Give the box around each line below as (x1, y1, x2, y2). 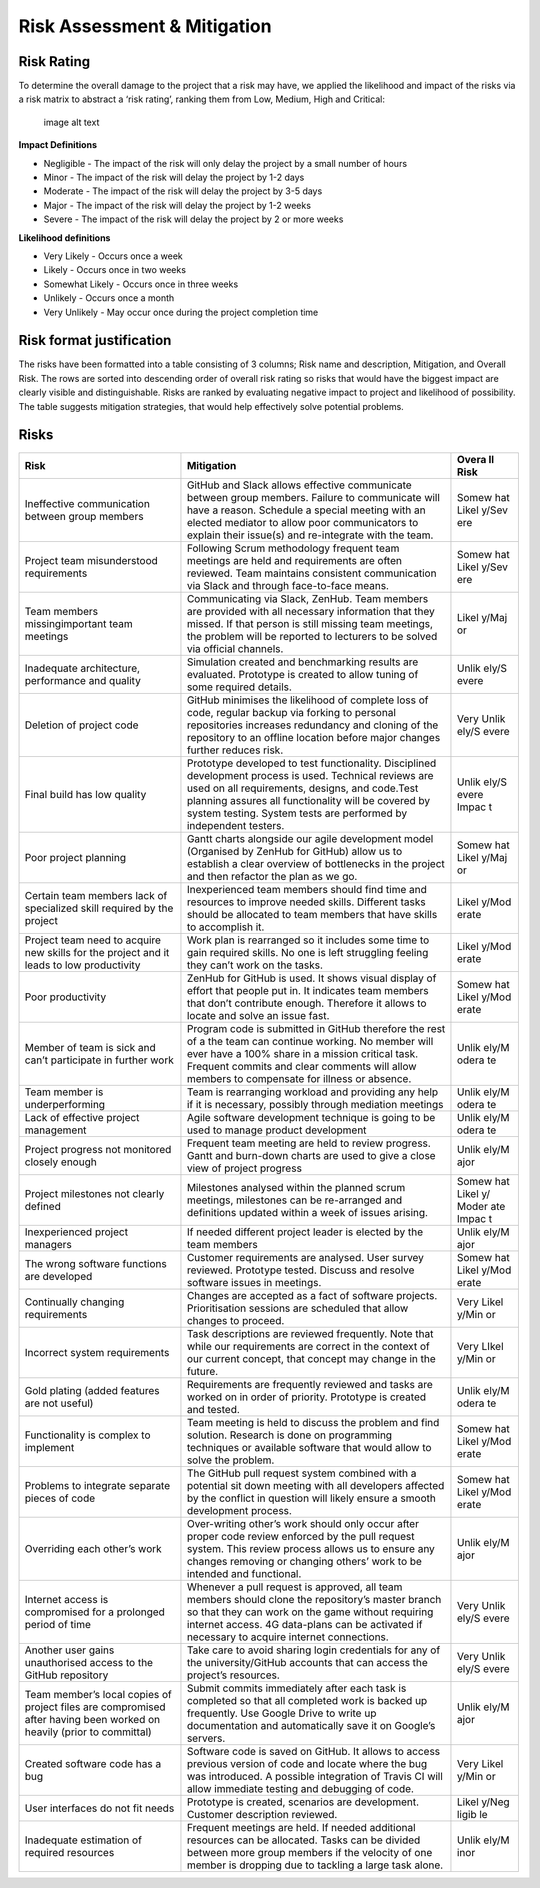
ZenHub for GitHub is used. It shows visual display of (186, 971, 437, 985)
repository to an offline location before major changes (186, 730, 441, 744)
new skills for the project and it (24, 945, 170, 959)
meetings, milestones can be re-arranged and (186, 1193, 403, 1207)
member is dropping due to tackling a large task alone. (186, 1858, 444, 1872)
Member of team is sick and (24, 1040, 157, 1054)
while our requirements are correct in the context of (186, 1339, 430, 1353)
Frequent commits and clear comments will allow (186, 1059, 417, 1073)
